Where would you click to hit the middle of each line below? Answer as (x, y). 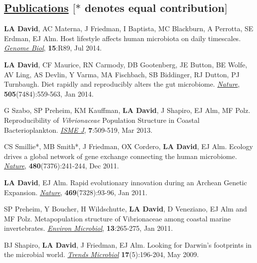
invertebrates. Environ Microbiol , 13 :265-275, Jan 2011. (89, 228)
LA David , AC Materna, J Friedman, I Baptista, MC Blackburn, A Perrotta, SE (129, 28)
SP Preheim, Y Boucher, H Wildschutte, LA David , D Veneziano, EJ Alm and (126, 209)
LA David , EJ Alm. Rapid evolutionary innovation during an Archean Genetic (126, 182)
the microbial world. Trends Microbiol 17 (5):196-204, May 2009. (101, 254)
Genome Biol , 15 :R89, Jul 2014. (53, 48)
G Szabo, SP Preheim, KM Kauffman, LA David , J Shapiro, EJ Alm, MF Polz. (127, 110)
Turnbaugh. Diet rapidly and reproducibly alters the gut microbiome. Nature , (122, 84)
